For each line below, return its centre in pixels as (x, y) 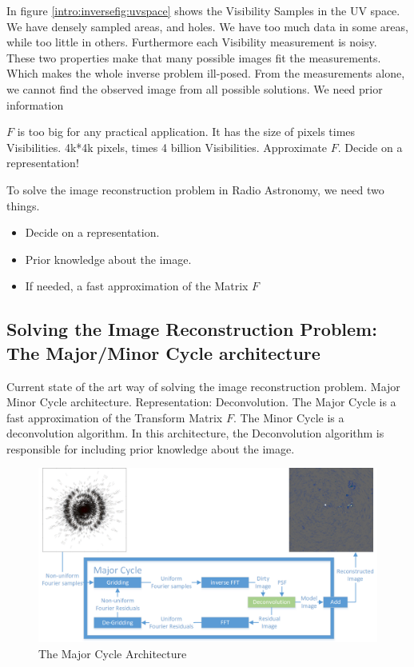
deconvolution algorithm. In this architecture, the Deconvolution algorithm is (195, 433)
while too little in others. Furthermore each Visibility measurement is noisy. (192, 42)
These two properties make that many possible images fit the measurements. (194, 57)
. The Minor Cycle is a (289, 417)
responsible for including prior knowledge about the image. (151, 448)
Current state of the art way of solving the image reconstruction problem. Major (203, 386)
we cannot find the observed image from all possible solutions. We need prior (195, 88)
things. (23, 205)
